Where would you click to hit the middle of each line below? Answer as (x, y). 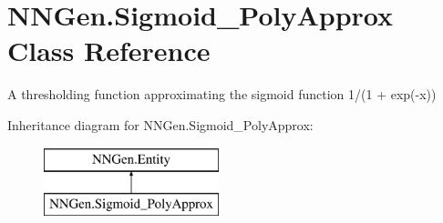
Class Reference (109, 51)
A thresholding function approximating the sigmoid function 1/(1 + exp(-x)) (222, 94)
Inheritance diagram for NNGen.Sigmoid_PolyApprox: (160, 124)
